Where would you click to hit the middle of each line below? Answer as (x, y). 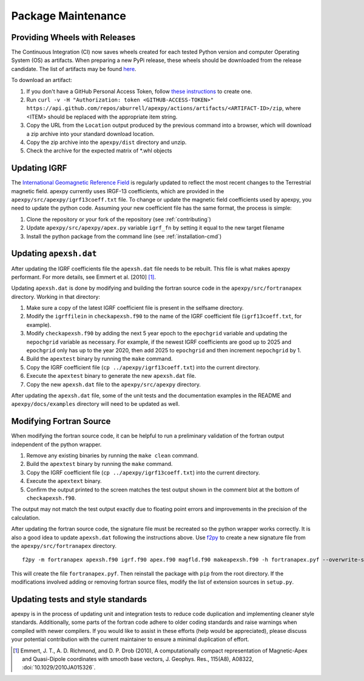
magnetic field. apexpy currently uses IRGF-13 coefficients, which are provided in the (118, 191)
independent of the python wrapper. (56, 444)
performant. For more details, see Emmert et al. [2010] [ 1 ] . (84, 277)
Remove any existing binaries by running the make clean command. (113, 456)
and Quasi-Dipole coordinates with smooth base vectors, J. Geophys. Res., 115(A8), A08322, (138, 659)
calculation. (26, 518)
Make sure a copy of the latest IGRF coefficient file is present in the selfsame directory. (135, 308)
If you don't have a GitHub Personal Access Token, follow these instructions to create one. (139, 91)
